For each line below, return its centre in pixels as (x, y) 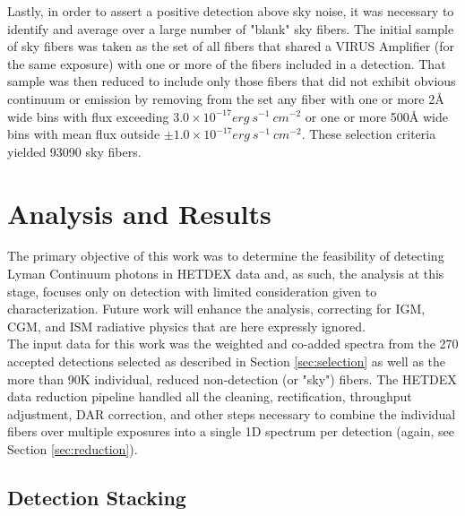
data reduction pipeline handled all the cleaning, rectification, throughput (210, 396)
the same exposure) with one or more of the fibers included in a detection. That (227, 63)
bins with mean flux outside (84, 134)
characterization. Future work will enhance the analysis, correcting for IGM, (216, 309)
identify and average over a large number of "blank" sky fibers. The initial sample (231, 28)
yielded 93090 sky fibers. (74, 151)
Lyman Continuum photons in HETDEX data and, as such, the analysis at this (226, 274)
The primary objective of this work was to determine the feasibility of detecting (226, 256)
